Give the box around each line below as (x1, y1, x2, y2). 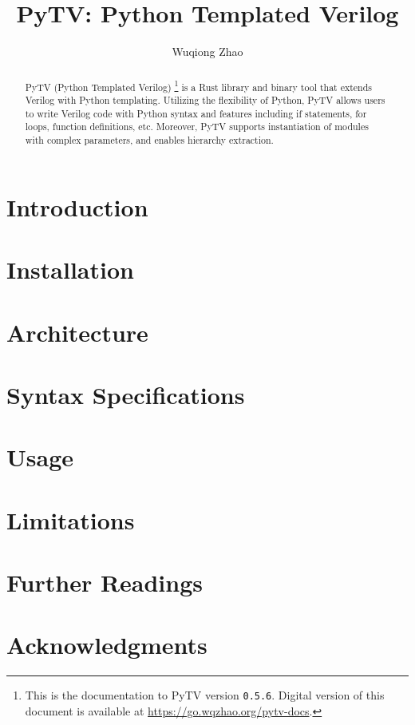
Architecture (6, 315, 148, 348)
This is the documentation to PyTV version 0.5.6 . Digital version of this (25, 687, 385, 703)
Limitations (6, 503, 135, 536)
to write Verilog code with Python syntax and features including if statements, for (25, 106, 367, 120)
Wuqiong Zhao (172, 43, 243, 60)
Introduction (6, 190, 148, 223)
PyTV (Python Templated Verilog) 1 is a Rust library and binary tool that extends (25, 77, 373, 93)
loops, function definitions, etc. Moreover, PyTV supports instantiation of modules (25, 120, 369, 133)
